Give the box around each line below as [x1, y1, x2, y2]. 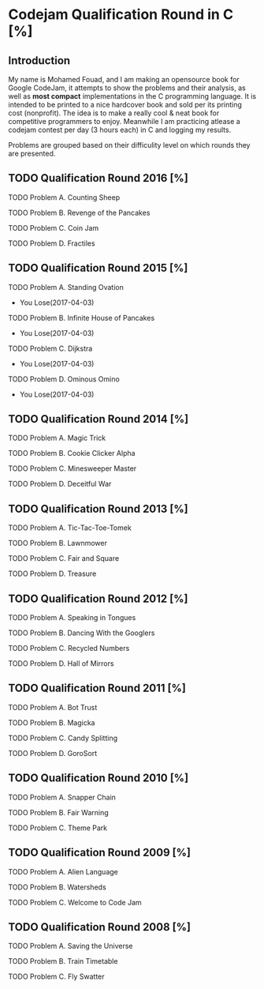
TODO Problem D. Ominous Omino [8, 374, 120, 384]
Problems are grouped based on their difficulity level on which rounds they [8, 141, 251, 149]
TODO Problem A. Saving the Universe [8, 942, 133, 951]
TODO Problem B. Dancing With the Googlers [8, 628, 155, 637]
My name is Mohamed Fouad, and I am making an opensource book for [8, 75, 240, 84]
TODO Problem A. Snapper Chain [8, 792, 117, 802]
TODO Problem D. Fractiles [8, 239, 96, 248]
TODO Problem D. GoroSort [8, 748, 97, 758]
